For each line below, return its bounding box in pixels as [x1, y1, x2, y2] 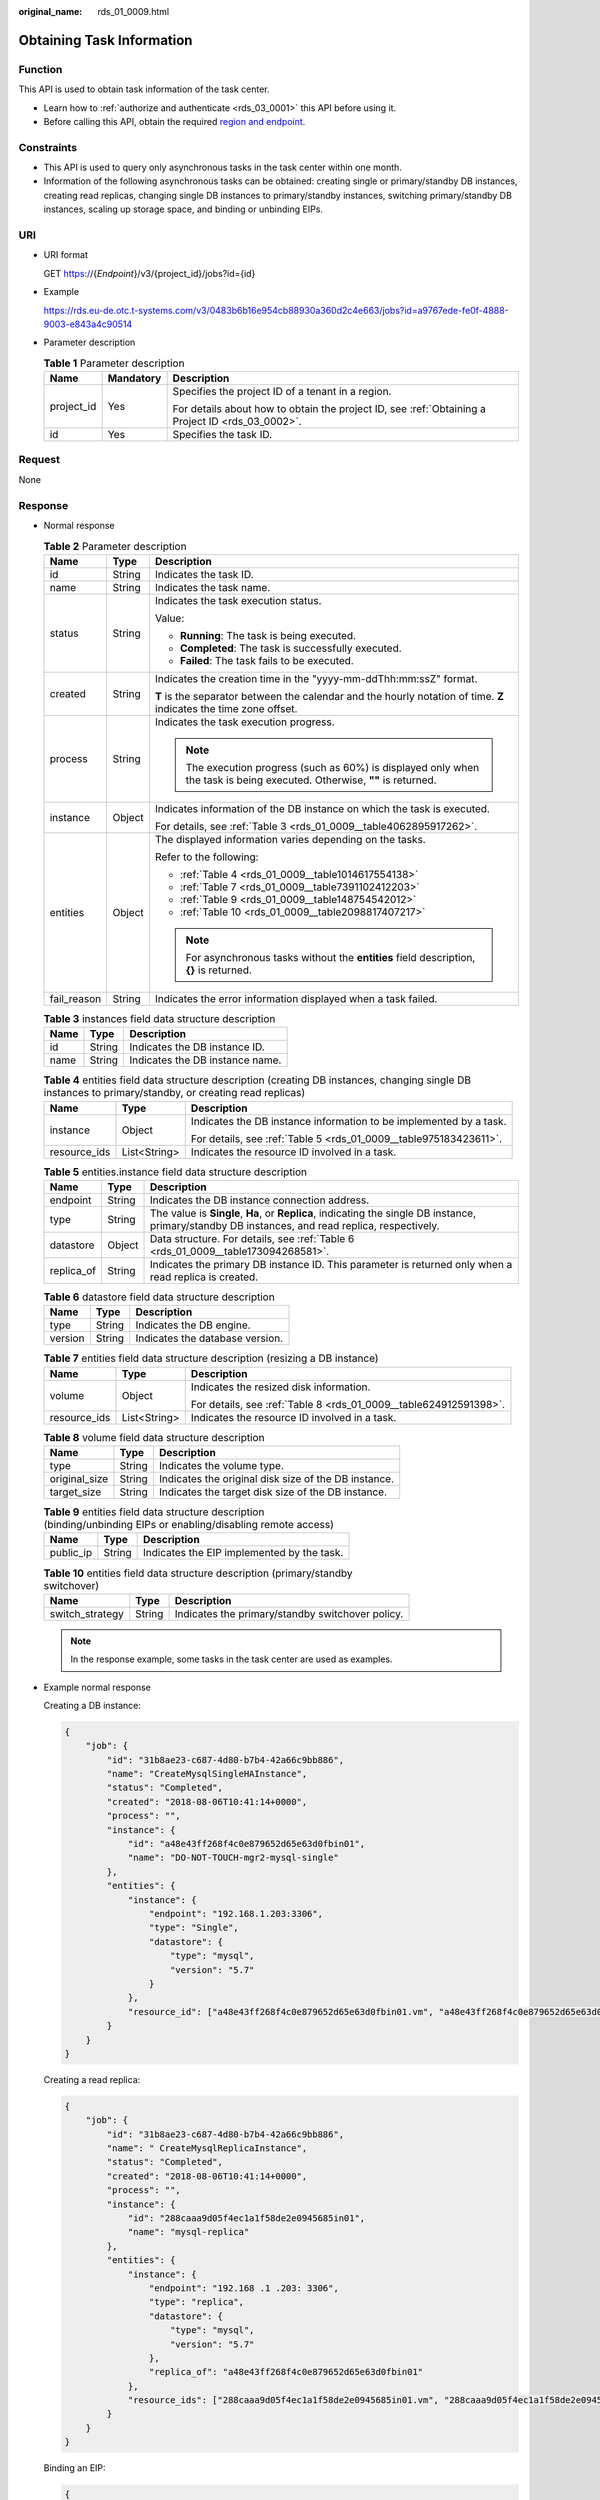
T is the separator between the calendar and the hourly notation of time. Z [155, 689, 505, 703]
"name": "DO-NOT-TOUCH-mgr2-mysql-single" [127, 1852, 339, 1864]
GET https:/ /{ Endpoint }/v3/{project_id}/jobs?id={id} [43, 267, 256, 279]
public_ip [49, 1546, 93, 1560]
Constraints [18, 140, 78, 154]
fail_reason [49, 991, 102, 1005]
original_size [49, 1472, 109, 1486]
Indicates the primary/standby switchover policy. [174, 1606, 404, 1620]
